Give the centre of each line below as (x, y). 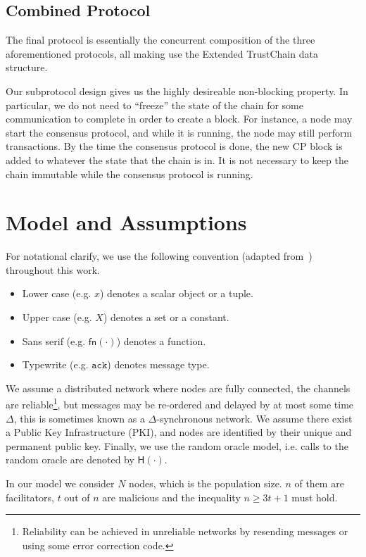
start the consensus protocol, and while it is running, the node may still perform (179, 132)
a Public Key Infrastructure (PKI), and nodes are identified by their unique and (179, 432)
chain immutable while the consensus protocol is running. (130, 174)
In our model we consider (60, 483)
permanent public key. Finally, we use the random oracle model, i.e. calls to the (177, 445)
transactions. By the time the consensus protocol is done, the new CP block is (174, 146)
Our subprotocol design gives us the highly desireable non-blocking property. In (177, 90)
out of (77, 497)
